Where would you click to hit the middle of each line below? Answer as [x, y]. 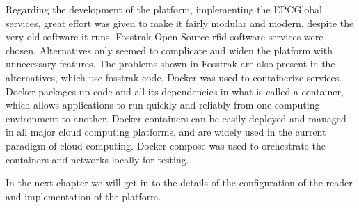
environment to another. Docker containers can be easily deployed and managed [176, 118]
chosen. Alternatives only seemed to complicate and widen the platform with [169, 50]
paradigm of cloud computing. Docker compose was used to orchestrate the [166, 145]
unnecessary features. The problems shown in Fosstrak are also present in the [170, 64]
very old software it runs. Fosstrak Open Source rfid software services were [165, 37]
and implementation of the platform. [83, 196]
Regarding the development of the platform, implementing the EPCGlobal [164, 9]
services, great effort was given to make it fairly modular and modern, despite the [180, 23]
